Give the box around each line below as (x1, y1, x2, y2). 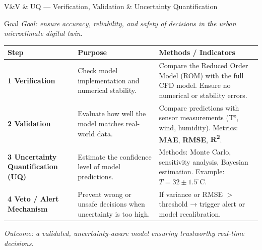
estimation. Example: (159, 166, 225, 177)
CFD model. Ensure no (159, 80, 231, 90)
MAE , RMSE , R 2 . (159, 132, 222, 144)
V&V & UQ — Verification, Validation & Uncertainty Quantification (4, 1, 218, 11)
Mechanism (8, 204, 48, 214)
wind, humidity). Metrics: (159, 122, 238, 132)
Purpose (78, 47, 107, 58)
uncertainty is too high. (78, 208, 150, 219)
